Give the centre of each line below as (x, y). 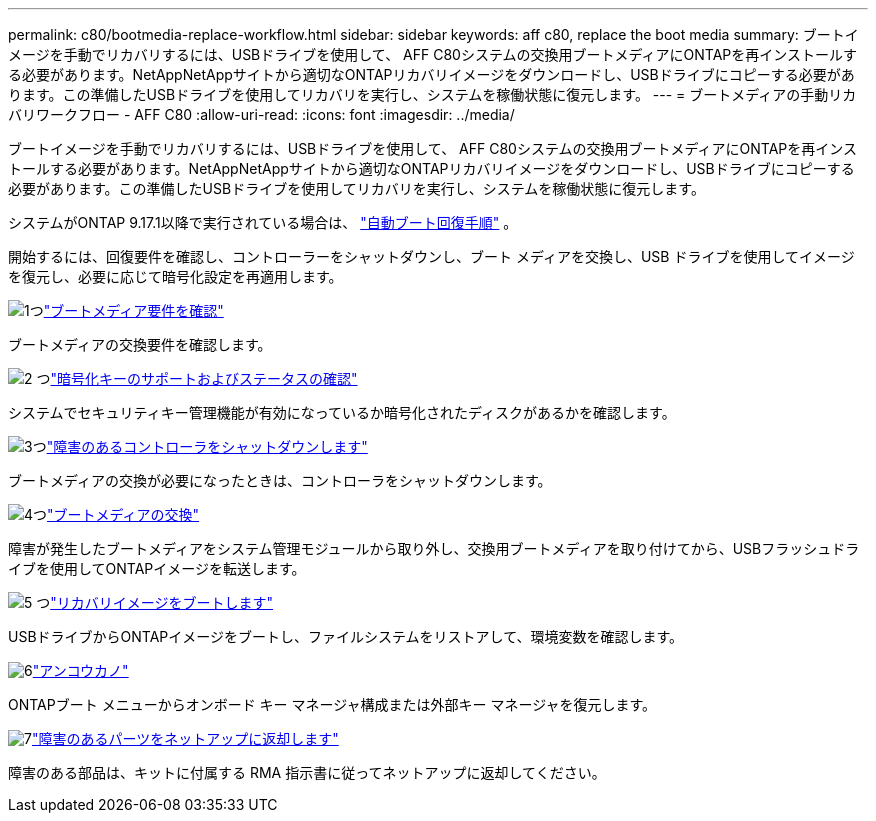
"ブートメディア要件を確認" (133, 310)
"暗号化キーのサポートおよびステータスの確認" (204, 378)
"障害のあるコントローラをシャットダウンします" (207, 446)
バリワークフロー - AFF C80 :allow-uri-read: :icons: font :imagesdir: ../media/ (261, 114)
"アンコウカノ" (80, 670)
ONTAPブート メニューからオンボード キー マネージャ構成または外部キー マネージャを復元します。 (332, 704)
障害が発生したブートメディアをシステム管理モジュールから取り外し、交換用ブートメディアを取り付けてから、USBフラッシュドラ (434, 548)
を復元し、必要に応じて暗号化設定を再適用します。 (175, 276)
